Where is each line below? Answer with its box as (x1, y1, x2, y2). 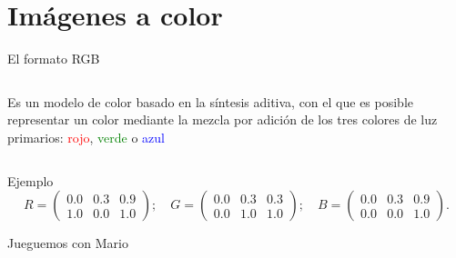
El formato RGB (7, 49, 100, 68)
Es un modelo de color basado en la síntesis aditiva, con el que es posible (7, 92, 414, 111)
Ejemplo (7, 171, 54, 190)
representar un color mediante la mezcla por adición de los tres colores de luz (7, 110, 438, 129)
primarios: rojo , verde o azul (7, 127, 165, 146)
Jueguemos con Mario (7, 233, 128, 253)
